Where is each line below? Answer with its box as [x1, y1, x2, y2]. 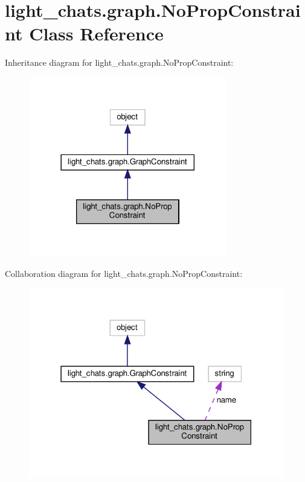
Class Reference [29, 21, 164, 46]
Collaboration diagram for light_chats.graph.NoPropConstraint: [5, 267, 243, 279]
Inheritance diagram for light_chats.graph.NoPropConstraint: [5, 56, 234, 69]
